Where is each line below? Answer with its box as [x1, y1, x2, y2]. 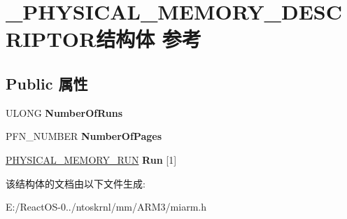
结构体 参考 [96, 24, 201, 53]
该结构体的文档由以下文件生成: [6, 176, 146, 190]
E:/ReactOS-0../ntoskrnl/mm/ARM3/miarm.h [6, 199, 206, 214]
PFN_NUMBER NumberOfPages [6, 129, 162, 143]
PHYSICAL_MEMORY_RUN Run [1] [6, 152, 177, 167]
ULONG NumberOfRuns [6, 105, 123, 120]
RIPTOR [6, 24, 97, 53]
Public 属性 [6, 72, 88, 94]
